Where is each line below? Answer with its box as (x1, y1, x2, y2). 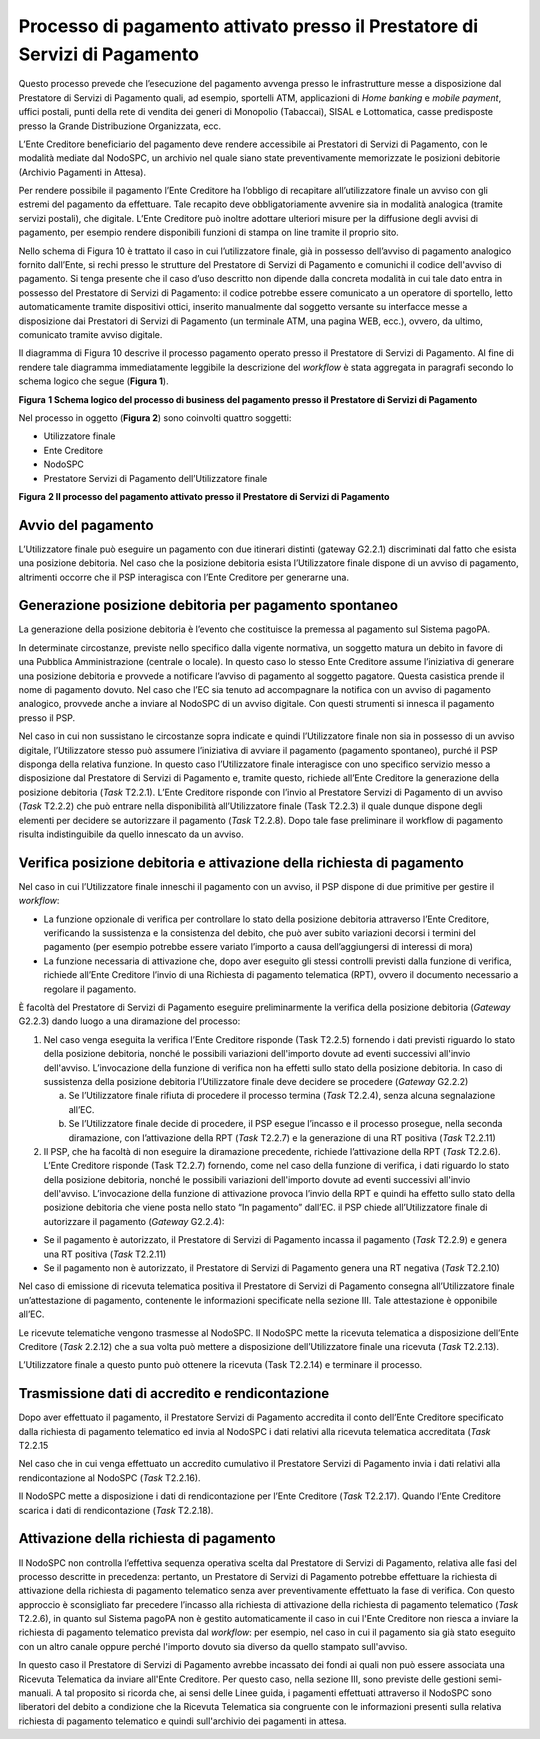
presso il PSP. (18, 711, 76, 724)
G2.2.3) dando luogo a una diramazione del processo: (18, 1015, 241, 1027)
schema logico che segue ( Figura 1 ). (18, 375, 169, 387)
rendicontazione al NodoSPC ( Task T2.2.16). (18, 1471, 201, 1484)
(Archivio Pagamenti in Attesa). (18, 166, 147, 178)
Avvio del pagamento (18, 516, 154, 534)
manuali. (18, 1687, 54, 1699)
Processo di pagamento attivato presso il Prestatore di (18, 15, 479, 37)
